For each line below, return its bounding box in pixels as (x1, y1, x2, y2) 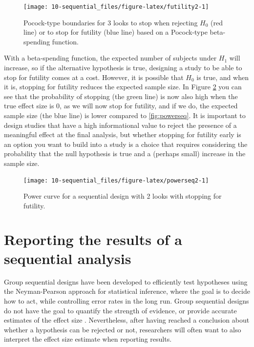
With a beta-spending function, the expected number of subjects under (4, 53, 217, 63)
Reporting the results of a (4, 229, 182, 249)
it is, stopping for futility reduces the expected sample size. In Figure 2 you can (4, 82, 242, 92)
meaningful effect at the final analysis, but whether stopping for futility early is (4, 129, 241, 140)
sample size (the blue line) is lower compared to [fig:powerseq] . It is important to (4, 110, 246, 120)
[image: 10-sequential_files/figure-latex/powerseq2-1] (23, 177, 209, 184)
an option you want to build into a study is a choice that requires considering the (4, 139, 248, 149)
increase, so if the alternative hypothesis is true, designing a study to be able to (4, 62, 242, 73)
